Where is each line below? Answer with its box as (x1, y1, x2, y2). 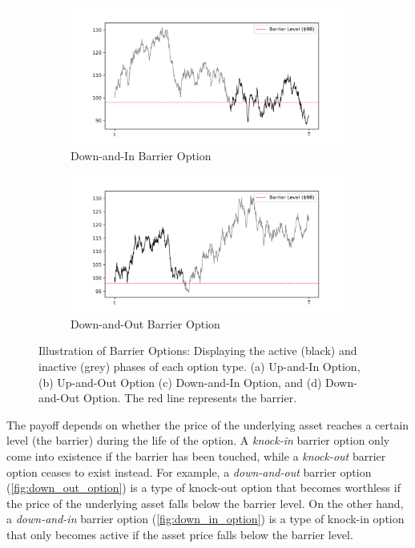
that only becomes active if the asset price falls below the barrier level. (6, 526, 353, 542)
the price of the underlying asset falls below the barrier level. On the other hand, (6, 494, 404, 511)
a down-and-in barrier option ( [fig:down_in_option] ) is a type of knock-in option (6, 510, 405, 527)
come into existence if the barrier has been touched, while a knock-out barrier (6, 447, 386, 464)
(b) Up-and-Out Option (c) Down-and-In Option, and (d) (38, 373, 322, 390)
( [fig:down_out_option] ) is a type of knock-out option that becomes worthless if (6, 479, 401, 496)
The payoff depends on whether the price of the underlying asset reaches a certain (6, 416, 409, 433)
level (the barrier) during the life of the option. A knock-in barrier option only (6, 432, 390, 449)
